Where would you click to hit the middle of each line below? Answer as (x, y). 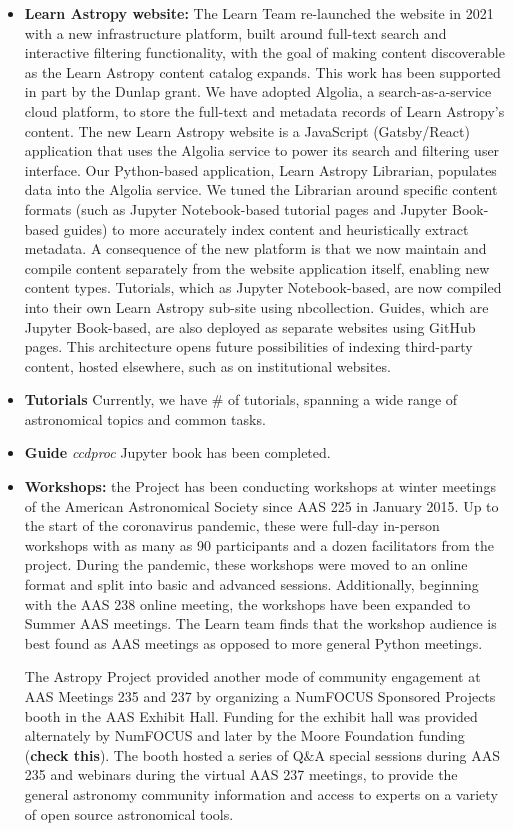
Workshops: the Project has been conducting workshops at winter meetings (260, 486)
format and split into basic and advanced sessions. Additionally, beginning (251, 584)
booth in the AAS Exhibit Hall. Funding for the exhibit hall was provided (251, 715)
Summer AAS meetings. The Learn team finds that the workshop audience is (260, 623)
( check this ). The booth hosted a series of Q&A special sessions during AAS (262, 754)
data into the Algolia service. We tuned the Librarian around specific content (261, 189)
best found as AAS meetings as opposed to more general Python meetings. (253, 642)
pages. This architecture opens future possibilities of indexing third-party (248, 346)
